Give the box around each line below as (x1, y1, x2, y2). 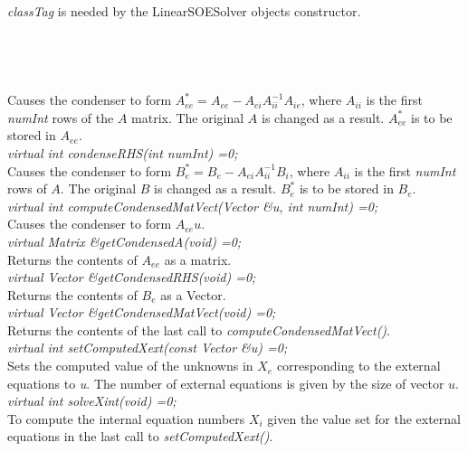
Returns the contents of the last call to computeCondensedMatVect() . (7, 320, 390, 339)
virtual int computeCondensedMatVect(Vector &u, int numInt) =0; (7, 196, 378, 215)
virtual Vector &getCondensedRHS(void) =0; (7, 268, 256, 287)
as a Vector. (160, 285, 226, 304)
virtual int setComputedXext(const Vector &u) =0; (7, 338, 288, 357)
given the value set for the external (267, 409, 462, 428)
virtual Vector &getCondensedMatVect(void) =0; (7, 303, 276, 322)
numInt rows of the (7, 108, 114, 127)
